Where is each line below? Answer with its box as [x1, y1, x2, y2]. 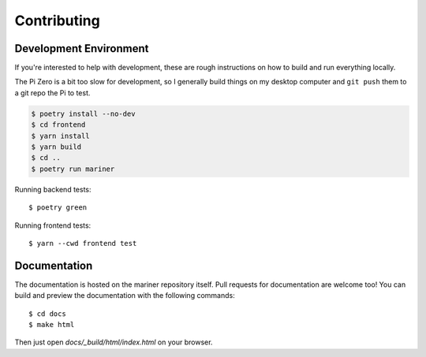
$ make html [28, 320, 75, 329]
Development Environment [14, 42, 149, 55]
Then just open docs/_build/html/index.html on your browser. [14, 337, 213, 347]
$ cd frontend [31, 121, 86, 129]
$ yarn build [31, 143, 82, 151]
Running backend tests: [14, 184, 92, 194]
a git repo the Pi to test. [14, 87, 91, 98]
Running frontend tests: [14, 221, 92, 230]
